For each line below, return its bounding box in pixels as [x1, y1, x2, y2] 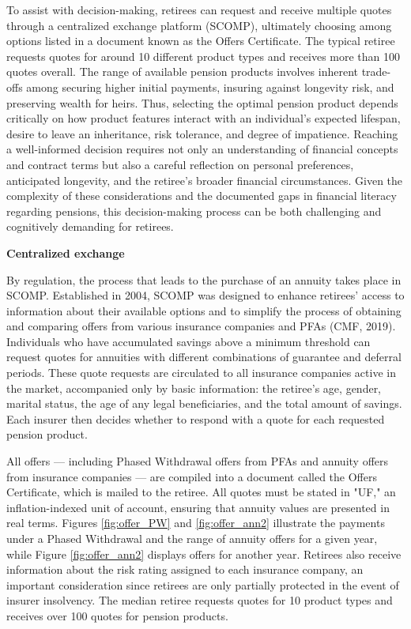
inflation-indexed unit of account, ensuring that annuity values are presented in [6, 499, 390, 515]
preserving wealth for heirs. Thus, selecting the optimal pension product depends [6, 94, 398, 111]
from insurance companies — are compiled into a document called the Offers [6, 468, 377, 484]
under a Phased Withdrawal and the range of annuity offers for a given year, [6, 530, 378, 546]
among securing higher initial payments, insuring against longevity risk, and [26, 78, 394, 95]
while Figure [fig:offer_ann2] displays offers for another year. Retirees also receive [6, 545, 402, 562]
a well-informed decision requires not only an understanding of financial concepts [6, 141, 398, 157]
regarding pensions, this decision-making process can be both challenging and [6, 202, 382, 219]
